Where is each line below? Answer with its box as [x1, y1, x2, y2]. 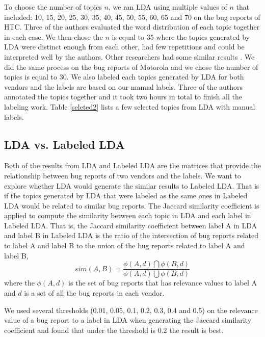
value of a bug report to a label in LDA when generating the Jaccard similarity [4, 315, 252, 325]
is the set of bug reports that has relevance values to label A [68, 277, 257, 288]
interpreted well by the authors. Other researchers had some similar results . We [4, 51, 255, 62]
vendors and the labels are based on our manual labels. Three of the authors [4, 81, 243, 92]
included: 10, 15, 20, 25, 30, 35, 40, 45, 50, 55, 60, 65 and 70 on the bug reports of [4, 11, 260, 22]
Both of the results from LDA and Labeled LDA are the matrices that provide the [4, 160, 261, 171]
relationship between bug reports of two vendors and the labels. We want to [4, 170, 241, 180]
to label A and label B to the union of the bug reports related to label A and [4, 240, 245, 251]
